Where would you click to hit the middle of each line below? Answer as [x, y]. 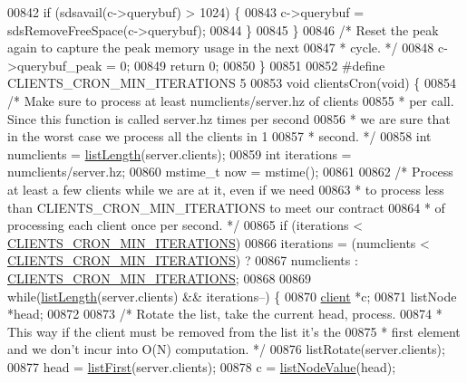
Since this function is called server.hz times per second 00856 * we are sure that [229, 118]
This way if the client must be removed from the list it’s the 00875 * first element [234, 331]
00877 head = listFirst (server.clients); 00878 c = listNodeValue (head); [202, 366]
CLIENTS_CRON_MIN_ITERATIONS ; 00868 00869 [160, 278]
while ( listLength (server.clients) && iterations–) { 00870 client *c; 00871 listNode [232, 296]
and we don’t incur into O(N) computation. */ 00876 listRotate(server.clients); [226, 349]
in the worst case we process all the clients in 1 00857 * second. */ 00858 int [219, 136]
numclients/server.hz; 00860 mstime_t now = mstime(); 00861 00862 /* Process [230, 172]
